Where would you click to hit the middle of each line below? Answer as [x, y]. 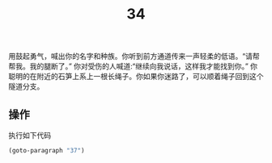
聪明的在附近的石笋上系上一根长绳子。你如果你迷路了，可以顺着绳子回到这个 [136, 77]
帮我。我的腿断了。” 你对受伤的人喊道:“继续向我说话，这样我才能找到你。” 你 [133, 66]
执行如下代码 [30, 135]
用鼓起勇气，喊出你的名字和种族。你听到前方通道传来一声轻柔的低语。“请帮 [134, 56]
